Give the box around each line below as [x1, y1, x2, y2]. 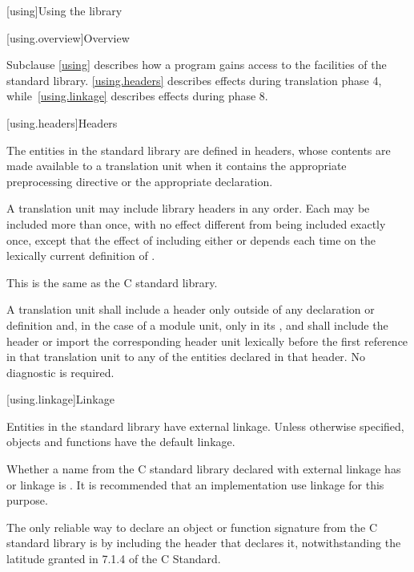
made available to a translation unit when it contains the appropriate [6, 157, 347, 174]
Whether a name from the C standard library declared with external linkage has [6, 460, 401, 477]
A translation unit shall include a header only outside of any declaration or [6, 301, 375, 318]
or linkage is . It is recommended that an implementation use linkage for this [6, 476, 384, 493]
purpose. [6, 492, 48, 509]
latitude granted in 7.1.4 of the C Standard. [6, 550, 221, 567]
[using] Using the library [6, 2, 123, 18]
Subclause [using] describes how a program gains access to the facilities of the [6, 56, 387, 73]
